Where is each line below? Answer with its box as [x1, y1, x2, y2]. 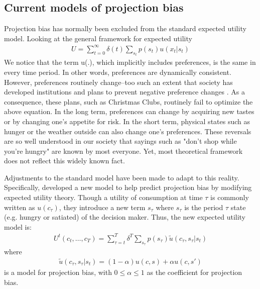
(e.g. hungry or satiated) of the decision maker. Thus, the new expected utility [4, 212, 246, 222]
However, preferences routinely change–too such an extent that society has [4, 76, 233, 87]
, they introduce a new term [59, 202, 146, 212]
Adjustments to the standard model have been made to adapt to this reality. [4, 172, 239, 182]
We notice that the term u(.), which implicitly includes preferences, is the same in [4, 57, 256, 67]
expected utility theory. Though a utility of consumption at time [4, 192, 203, 203]
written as [4, 202, 35, 212]
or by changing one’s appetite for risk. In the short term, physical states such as [4, 116, 250, 126]
